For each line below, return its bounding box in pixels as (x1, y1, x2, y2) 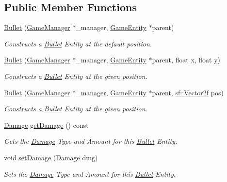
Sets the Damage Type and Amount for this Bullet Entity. (4, 168, 176, 179)
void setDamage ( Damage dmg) (4, 152, 98, 162)
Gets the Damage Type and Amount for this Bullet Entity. (4, 136, 178, 146)
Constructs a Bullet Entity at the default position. (4, 38, 152, 48)
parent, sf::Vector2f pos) (152, 87, 224, 97)
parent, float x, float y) (152, 55, 221, 65)
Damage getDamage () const (4, 120, 89, 130)
